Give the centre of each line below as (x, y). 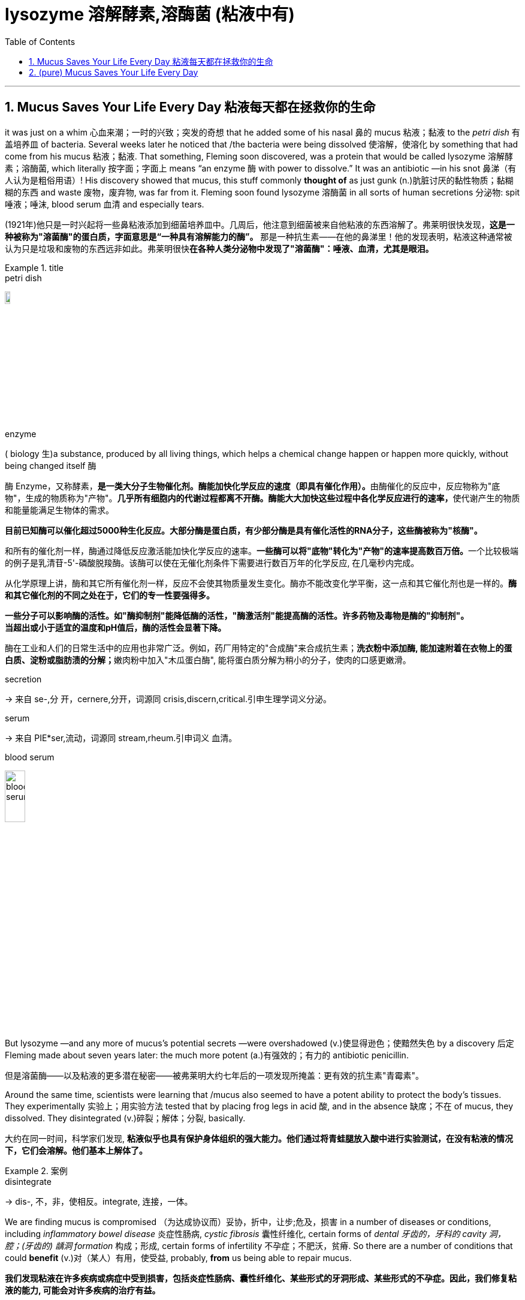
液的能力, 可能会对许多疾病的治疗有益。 (83, 1290)
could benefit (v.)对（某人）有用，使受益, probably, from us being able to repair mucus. (178, 1258)
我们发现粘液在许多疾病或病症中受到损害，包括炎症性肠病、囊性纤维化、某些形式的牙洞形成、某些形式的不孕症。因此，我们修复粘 (261, 1278)
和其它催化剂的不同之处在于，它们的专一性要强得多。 (110, 595)
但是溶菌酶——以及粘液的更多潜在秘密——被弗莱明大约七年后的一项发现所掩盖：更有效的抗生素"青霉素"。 (215, 1076)
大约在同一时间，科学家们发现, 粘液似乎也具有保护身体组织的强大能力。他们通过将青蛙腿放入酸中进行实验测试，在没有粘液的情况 (259, 1139)
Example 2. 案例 (36, 1171)
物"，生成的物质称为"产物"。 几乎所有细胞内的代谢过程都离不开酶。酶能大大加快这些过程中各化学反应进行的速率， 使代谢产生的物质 (262, 498)
